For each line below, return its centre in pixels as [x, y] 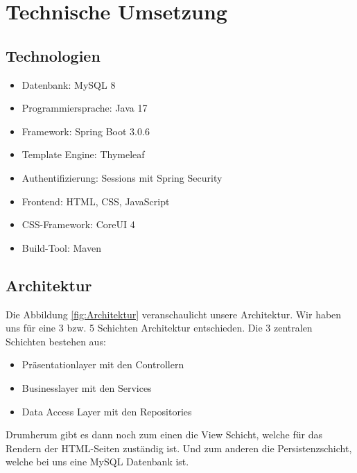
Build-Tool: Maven [61, 247]
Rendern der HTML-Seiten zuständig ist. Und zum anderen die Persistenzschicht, [179, 448]
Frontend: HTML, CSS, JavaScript [96, 201]
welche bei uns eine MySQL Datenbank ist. [97, 462]
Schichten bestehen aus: [56, 341]
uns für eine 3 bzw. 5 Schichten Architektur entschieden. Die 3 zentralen [159, 328]
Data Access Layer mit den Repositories [107, 411]
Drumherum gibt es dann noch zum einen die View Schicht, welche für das [164, 435]
